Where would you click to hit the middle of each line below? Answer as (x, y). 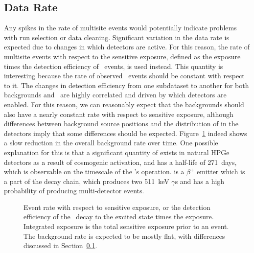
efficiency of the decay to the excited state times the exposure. (119, 217)
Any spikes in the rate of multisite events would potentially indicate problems (120, 28)
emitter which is (221, 172)
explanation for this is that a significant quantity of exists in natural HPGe (117, 152)
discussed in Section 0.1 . (60, 245)
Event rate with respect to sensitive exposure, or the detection (117, 207)
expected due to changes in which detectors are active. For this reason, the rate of (127, 47)
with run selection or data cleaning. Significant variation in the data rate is (117, 37)
